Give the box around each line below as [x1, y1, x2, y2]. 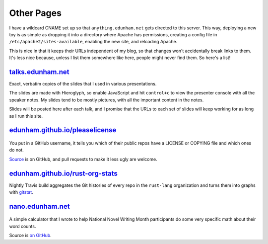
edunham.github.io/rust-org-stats [9, 169, 118, 177]
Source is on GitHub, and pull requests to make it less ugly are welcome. [9, 156, 157, 162]
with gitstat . [9, 189, 33, 195]
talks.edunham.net [9, 68, 69, 76]
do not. [9, 147, 24, 153]
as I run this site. [9, 113, 43, 119]
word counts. [9, 223, 36, 229]
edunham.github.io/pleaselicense [9, 126, 117, 134]
